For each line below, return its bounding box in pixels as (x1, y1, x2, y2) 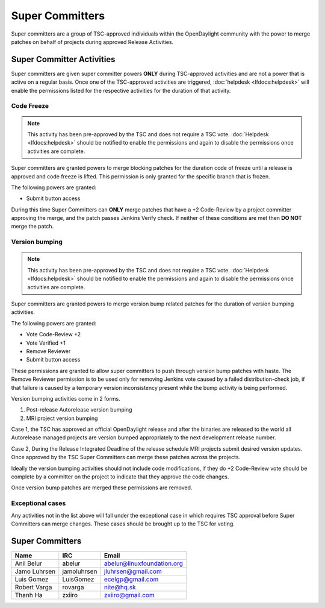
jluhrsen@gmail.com (104, 567, 162, 575)
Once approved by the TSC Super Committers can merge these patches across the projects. (11, 454, 241, 461)
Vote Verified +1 (26, 339, 66, 346)
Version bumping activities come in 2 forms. (11, 395, 120, 402)
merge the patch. (11, 223, 54, 230)
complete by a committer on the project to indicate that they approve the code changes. (11, 473, 229, 480)
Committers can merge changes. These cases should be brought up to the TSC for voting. (11, 520, 235, 527)
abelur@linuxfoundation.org (104, 559, 183, 568)
